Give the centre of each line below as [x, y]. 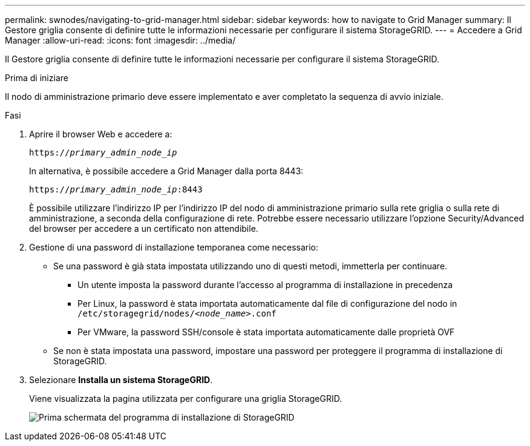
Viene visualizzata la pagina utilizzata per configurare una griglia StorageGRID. [186, 398]
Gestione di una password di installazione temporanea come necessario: [174, 247]
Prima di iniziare [37, 78]
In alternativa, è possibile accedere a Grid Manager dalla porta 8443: [166, 171]
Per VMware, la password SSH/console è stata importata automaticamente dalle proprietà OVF [266, 332]
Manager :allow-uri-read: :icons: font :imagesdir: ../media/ [120, 40]
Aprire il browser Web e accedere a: [101, 134]
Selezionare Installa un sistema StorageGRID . [121, 380]
